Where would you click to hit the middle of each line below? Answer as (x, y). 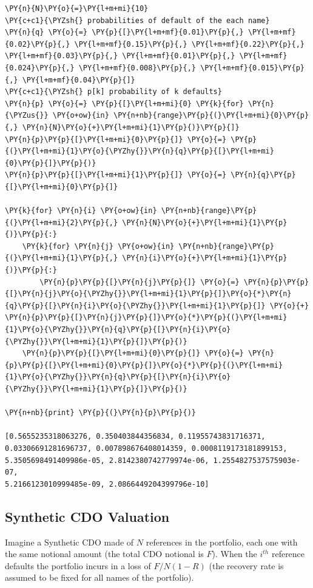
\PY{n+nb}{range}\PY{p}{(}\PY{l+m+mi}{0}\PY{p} (211, 116)
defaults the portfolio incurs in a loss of (78, 565)
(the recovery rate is (246, 565)
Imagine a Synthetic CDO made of (69, 542)
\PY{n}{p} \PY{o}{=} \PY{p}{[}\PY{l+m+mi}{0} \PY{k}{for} (124, 103)
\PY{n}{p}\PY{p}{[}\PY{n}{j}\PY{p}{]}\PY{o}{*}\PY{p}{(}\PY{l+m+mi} (146, 318)
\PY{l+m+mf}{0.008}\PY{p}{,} (137, 68)
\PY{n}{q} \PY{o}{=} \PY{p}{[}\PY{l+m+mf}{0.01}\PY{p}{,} (124, 32)
